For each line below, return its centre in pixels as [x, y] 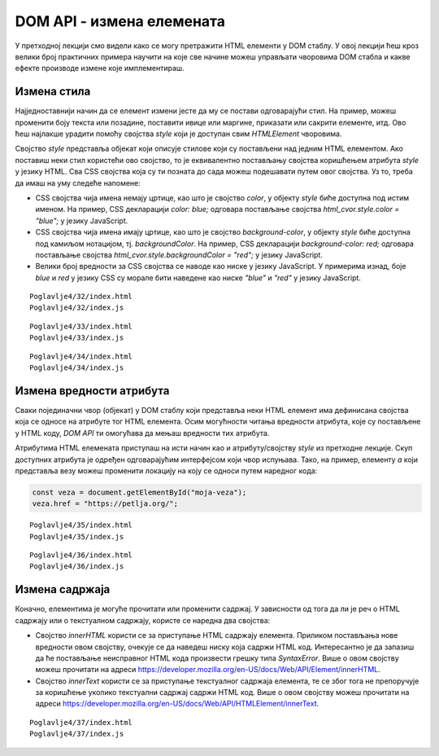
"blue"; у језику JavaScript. [82, 221]
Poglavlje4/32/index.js [77, 308]
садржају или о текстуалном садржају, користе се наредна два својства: [143, 620]
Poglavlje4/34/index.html [81, 356]
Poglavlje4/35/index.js [77, 536]
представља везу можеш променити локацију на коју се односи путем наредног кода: [166, 470]
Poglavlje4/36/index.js [77, 567]
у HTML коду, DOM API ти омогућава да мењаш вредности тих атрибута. [142, 433]
